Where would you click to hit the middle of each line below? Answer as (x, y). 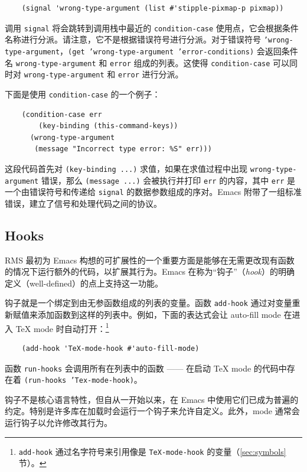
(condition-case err (62, 114)
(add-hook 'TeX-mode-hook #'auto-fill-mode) (110, 348)
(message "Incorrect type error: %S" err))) (123, 149)
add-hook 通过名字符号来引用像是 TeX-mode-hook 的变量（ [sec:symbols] (152, 451)
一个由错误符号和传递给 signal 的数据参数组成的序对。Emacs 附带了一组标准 (153, 192)
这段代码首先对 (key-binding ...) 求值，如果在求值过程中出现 (126, 168)
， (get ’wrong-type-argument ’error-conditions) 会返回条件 (179, 51)
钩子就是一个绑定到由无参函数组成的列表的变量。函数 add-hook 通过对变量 (148, 303)
